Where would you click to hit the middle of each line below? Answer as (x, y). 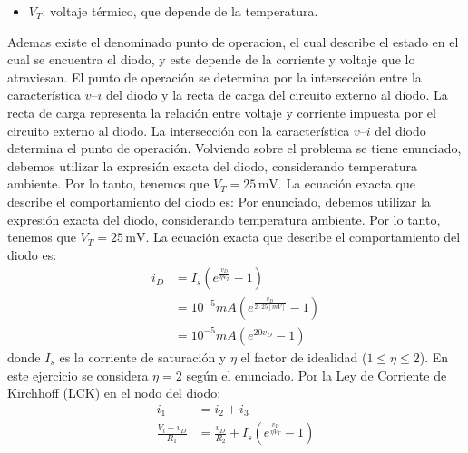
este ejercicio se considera (78, 375)
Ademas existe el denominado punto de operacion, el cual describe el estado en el (233, 41)
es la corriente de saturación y (143, 357)
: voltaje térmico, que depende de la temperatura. (180, 11)
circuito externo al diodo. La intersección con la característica (179, 130)
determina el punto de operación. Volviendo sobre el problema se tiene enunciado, (234, 148)
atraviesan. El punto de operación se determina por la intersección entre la (214, 77)
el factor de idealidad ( (304, 357)
